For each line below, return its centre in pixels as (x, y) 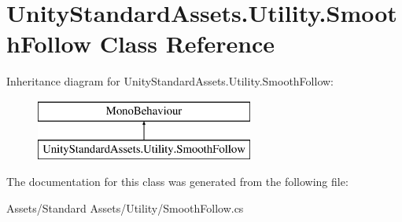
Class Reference (187, 44)
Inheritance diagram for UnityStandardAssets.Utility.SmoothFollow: (170, 81)
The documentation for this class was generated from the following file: (177, 182)
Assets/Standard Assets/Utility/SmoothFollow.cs (125, 207)
